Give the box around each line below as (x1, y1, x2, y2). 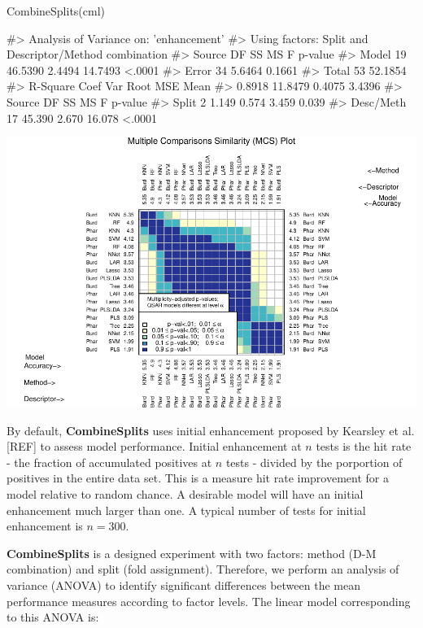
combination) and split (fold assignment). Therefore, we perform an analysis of (7, 560, 399, 578)
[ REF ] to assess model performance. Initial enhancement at (7, 438, 302, 455)
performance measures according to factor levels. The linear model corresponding (7, 592, 411, 609)
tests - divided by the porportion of (225, 453, 403, 470)
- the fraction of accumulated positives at (7, 453, 212, 470)
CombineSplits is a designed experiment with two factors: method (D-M (7, 544, 377, 561)
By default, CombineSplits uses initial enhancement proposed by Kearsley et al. (7, 421, 415, 438)
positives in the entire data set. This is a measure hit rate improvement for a (7, 469, 389, 486)
